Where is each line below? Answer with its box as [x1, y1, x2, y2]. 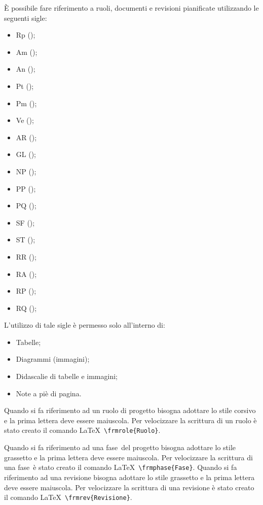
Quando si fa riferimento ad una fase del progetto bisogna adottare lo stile [4, 442, 236, 453]
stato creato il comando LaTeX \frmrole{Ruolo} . [4, 425, 161, 435]
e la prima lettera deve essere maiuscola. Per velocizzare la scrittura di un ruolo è [4, 415, 257, 425]
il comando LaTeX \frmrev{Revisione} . [4, 492, 132, 502]
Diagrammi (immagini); [16, 354, 90, 364]
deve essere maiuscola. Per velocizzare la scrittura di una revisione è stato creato [4, 482, 254, 492]
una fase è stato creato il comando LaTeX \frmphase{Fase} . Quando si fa [4, 462, 237, 472]
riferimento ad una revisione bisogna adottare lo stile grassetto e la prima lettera [4, 471, 255, 482]
